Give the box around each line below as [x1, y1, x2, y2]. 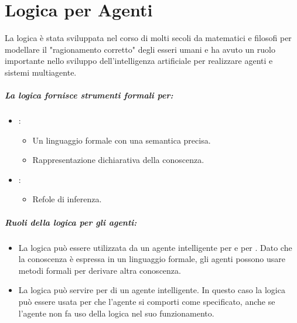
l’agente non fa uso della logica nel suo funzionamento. [18, 307, 214, 319]
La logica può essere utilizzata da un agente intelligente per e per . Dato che [18, 241, 292, 253]
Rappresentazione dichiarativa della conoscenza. [32, 154, 204, 166]
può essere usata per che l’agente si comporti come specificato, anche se [18, 295, 275, 307]
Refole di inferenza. [32, 193, 102, 205]
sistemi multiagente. [5, 66, 77, 78]
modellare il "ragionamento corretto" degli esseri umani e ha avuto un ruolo [5, 43, 275, 55]
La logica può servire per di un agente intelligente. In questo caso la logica [18, 284, 285, 296]
